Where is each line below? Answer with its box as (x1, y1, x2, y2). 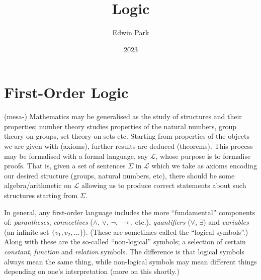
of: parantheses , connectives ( (4, 217, 93, 227)
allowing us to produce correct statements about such (81, 180, 246, 191)
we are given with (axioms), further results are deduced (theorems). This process (4, 141, 253, 151)
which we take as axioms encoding (151, 160, 257, 171)
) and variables (203, 217, 249, 227)
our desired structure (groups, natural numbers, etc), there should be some (4, 170, 235, 180)
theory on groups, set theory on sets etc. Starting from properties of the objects (4, 131, 250, 141)
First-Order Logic (4, 82, 129, 103)
